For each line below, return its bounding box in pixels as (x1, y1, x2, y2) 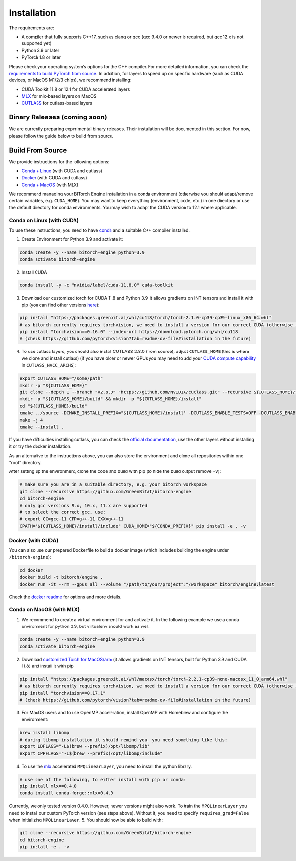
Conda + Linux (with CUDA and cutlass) (21, 168, 103, 174)
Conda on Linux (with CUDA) (9, 217, 79, 224)
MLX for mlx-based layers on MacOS (21, 93, 97, 99)
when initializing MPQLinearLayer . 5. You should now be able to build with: (9, 817, 163, 823)
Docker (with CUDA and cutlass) (21, 175, 87, 181)
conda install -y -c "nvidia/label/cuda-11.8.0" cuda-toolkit (19, 282, 173, 288)
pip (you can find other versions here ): (21, 302, 100, 308)
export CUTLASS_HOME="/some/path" (19, 376, 103, 381)
